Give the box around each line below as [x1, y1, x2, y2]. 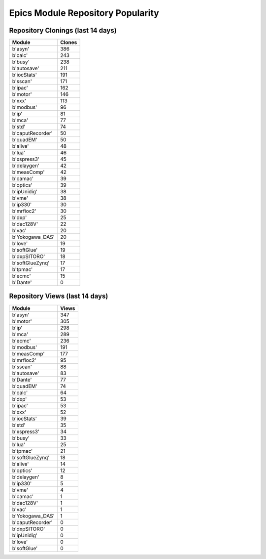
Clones [60, 39, 77, 46]
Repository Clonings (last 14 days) [9, 26, 117, 35]
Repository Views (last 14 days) [9, 292, 108, 301]
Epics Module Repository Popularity [9, 7, 160, 18]
